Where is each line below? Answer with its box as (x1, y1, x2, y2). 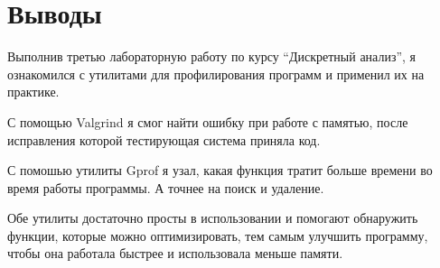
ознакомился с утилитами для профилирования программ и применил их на (7, 64, 425, 83)
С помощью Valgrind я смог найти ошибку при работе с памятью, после (7, 112, 408, 131)
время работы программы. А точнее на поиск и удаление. (7, 178, 324, 197)
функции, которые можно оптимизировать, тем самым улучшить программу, (7, 226, 428, 245)
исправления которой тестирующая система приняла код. (7, 130, 321, 149)
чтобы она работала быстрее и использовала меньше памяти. (7, 244, 343, 263)
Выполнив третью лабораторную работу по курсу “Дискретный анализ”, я (7, 47, 417, 66)
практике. (7, 82, 60, 101)
